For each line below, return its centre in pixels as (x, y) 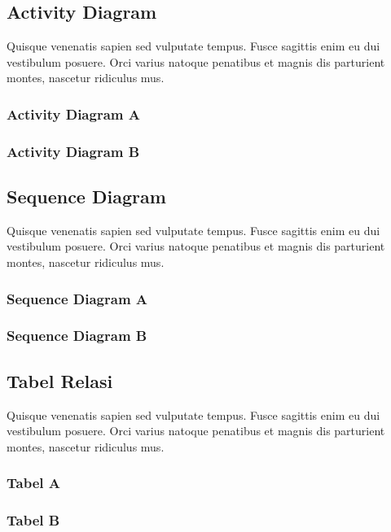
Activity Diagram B (73, 151)
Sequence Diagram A (77, 298)
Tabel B (33, 520)
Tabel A (33, 483)
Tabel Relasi (60, 380)
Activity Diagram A (73, 113)
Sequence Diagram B (77, 336)
